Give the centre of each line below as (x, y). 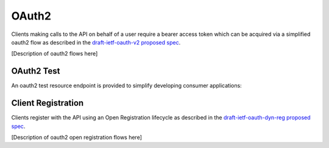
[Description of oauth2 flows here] (55, 54)
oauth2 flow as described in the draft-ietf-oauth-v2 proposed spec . (96, 42)
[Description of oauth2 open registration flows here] (77, 137)
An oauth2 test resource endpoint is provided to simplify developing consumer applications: (126, 86)
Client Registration (48, 103)
